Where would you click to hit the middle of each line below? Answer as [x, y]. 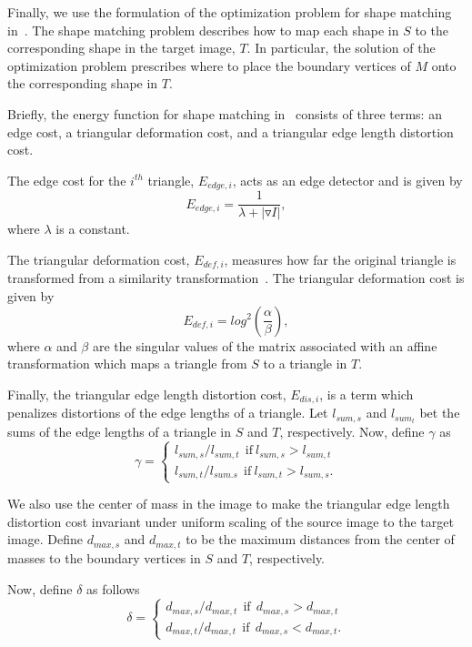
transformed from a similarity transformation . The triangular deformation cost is [236, 278]
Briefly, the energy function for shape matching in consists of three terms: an [225, 113]
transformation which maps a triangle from [127, 364]
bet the [440, 413]
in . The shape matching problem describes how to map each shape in [203, 30]
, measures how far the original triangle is [340, 259]
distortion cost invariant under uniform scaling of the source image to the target [231, 521]
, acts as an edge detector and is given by [347, 180]
